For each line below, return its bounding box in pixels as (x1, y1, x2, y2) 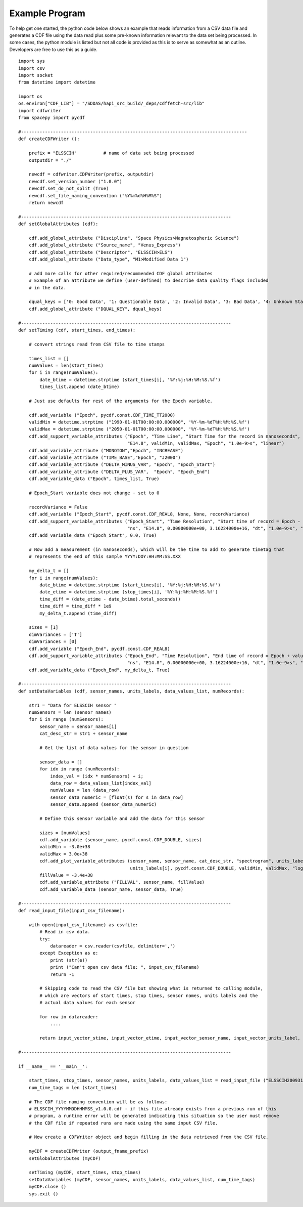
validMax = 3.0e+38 (39, 851, 88, 857)
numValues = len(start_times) (28, 362, 104, 368)
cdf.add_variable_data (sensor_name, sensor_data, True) (39, 886, 184, 892)
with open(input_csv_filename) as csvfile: (28, 922, 138, 928)
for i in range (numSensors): (28, 716, 104, 722)
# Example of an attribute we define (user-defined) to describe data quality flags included (28, 278, 269, 283)
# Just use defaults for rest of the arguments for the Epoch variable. (28, 398, 213, 404)
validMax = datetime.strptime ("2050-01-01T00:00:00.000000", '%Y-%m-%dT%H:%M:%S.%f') (28, 426, 250, 432)
